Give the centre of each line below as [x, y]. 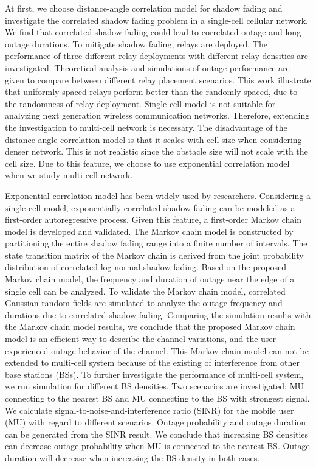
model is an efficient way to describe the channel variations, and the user [141, 339]
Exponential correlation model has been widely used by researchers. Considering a [158, 195]
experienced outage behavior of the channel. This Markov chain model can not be [157, 350]
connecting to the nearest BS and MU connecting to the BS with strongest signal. [157, 398]
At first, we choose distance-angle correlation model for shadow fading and [144, 8]
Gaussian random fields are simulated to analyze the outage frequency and [144, 303]
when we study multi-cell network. [69, 175]
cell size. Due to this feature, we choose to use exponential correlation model [147, 163]
